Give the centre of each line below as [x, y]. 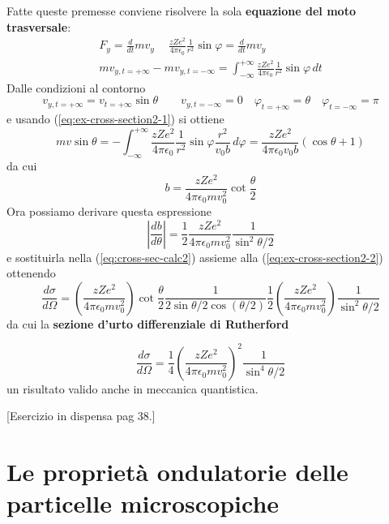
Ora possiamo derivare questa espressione [109, 210]
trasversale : [39, 26]
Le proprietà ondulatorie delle [177, 472]
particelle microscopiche [143, 503]
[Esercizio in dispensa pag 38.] [81, 416]
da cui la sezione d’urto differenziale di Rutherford [148, 323]
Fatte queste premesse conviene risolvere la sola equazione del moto [181, 11]
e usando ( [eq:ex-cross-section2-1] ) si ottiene [115, 119]
